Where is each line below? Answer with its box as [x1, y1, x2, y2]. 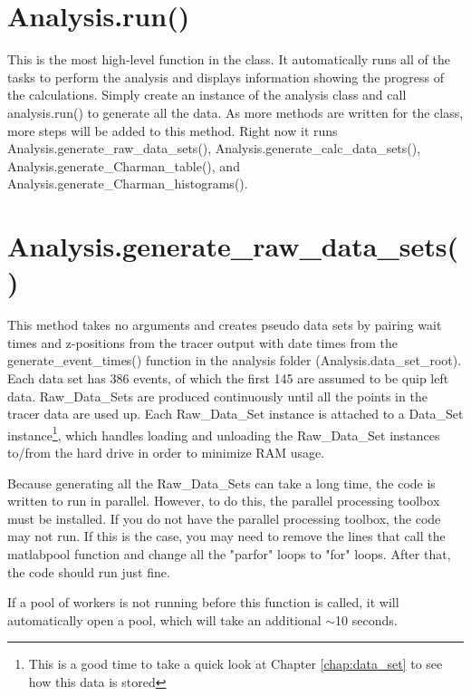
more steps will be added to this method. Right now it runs [7, 121, 338, 140]
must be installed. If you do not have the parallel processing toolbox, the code [7, 508, 441, 527]
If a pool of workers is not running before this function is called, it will [7, 593, 399, 612]
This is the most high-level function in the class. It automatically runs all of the [7, 50, 450, 69]
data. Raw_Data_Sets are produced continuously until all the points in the [7, 386, 428, 405]
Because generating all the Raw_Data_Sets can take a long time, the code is [7, 473, 436, 492]
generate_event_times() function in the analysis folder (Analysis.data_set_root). [7, 351, 462, 370]
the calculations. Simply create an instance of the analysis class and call [7, 85, 407, 104]
